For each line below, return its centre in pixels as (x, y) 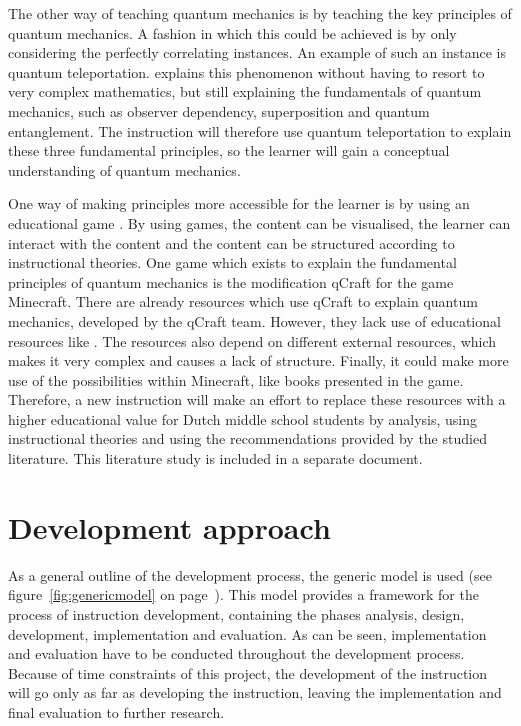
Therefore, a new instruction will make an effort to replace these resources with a (257, 399)
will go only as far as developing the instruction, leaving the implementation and (255, 692)
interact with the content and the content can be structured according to (231, 242)
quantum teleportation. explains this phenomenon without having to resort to (246, 71)
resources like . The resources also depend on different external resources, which (252, 340)
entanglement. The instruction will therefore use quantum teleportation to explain (260, 130)
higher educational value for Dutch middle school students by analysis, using (242, 418)
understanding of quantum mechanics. (124, 169)
